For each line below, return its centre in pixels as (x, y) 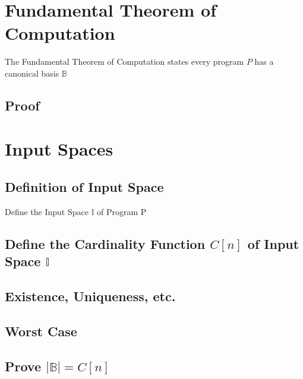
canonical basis (32, 73)
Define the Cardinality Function (105, 243)
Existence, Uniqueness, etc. (90, 296)
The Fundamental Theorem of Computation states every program (124, 61)
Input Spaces (59, 149)
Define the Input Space (47, 211)
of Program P (122, 211)
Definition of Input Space (84, 187)
